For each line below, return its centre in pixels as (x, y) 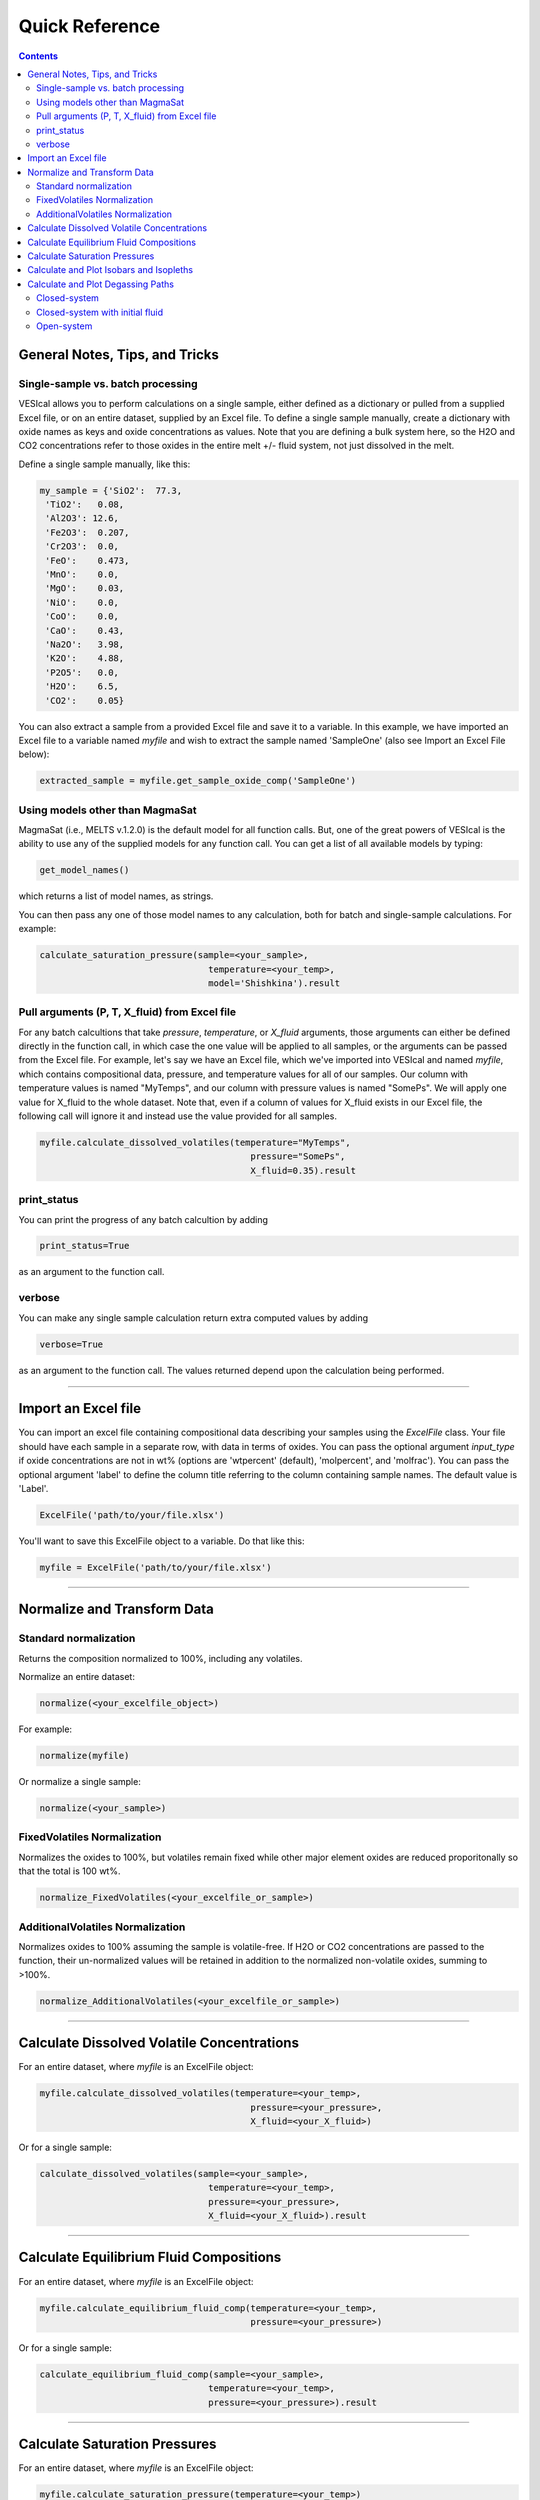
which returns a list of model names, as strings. (116, 896)
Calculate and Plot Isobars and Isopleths (110, 270)
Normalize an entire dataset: (76, 1677)
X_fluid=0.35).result (303, 1170)
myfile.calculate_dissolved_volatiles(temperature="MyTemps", (195, 1142)
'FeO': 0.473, (87, 560)
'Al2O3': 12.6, (82, 518)
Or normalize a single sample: (80, 1782)
